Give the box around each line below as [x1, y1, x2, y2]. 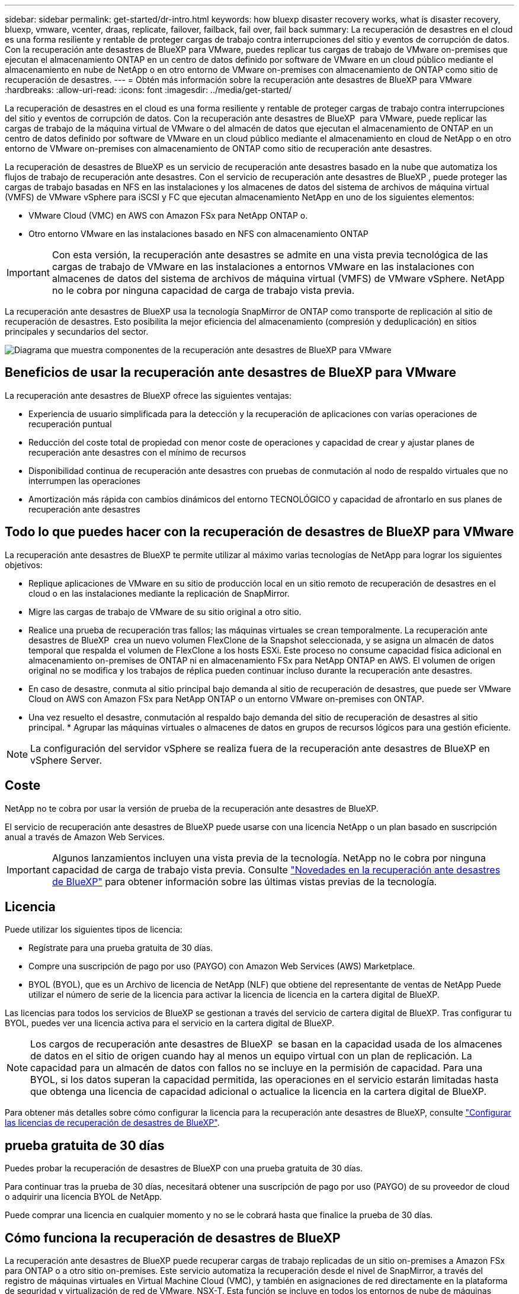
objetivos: [5, 559, 43, 570]
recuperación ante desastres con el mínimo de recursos [28, 447, 246, 457]
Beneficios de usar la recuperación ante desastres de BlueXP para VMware [5, 365, 457, 380]
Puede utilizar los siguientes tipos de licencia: [5, 924, 182, 935]
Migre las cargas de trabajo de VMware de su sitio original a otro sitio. [28, 606, 302, 617]
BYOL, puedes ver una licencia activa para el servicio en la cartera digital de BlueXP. [5, 1018, 334, 1029]
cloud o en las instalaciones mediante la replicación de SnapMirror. [28, 588, 290, 598]
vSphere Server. [30, 754, 102, 766]
